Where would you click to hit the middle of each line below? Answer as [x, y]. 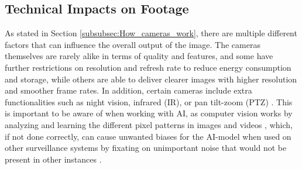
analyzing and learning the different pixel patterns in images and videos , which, [149, 124]
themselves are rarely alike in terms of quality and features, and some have [139, 56]
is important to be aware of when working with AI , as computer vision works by [149, 113]
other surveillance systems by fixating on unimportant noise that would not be [146, 148]
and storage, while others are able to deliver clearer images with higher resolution [151, 79]
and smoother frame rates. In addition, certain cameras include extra [128, 90]
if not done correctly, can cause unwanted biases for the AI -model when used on [148, 136]
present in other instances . [53, 159]
